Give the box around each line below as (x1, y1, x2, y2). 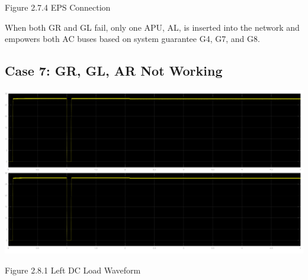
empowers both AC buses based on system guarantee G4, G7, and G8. (5, 32, 260, 45)
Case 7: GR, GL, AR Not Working (5, 61, 223, 80)
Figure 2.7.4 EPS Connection (5, 1, 111, 13)
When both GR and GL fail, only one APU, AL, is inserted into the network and (5, 21, 300, 33)
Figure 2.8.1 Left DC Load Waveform (5, 263, 141, 276)
